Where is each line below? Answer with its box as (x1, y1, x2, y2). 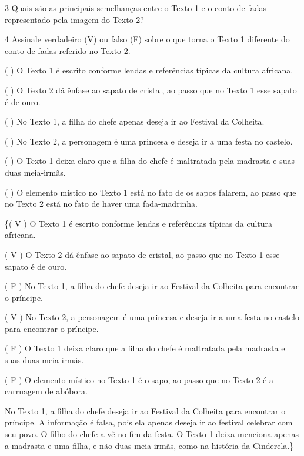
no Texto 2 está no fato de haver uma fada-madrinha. (5, 197, 198, 210)
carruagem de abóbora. (5, 385, 88, 397)
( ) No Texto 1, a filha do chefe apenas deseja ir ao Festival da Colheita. (5, 115, 265, 128)
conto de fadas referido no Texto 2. (5, 44, 131, 56)
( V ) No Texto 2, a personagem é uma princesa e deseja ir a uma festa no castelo (5, 311, 299, 323)
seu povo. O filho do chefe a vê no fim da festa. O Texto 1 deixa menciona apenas (5, 428, 299, 440)
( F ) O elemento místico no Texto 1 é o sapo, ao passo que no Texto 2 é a (5, 373, 273, 385)
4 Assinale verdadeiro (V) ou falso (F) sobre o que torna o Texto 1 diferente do (5, 33, 290, 45)
